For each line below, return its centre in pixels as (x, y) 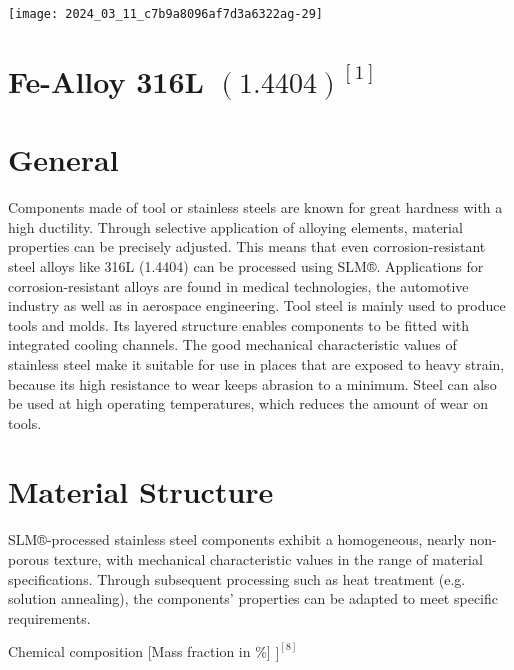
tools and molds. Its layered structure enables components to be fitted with (239, 324)
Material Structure (141, 491)
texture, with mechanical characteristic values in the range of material (268, 559)
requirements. (49, 617)
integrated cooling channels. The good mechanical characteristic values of (232, 344)
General (63, 159)
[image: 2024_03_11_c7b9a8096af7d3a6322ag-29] (165, 14)
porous (28, 559)
